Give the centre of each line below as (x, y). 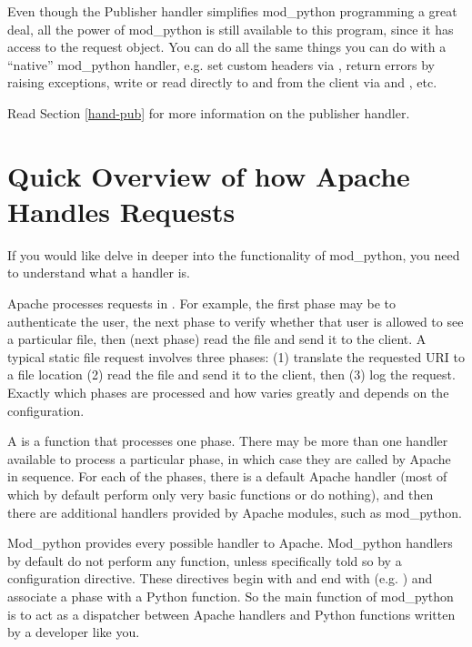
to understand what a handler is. (99, 273)
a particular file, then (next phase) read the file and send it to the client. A (217, 339)
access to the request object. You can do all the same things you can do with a (227, 47)
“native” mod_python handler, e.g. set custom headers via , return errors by (221, 64)
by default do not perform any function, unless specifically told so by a (205, 560)
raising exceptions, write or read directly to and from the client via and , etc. (222, 82)
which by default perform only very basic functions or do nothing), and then (221, 494)
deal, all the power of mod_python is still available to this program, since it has (231, 29)
